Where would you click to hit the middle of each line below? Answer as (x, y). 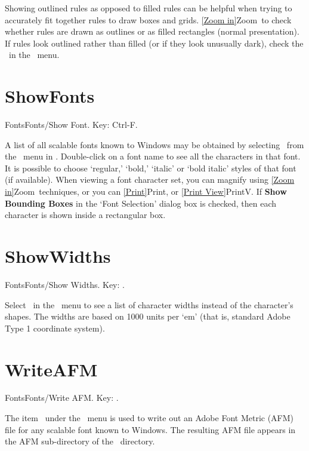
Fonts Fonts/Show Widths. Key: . (65, 284)
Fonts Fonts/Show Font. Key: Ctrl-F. (71, 125)
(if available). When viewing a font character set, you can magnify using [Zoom (150, 180)
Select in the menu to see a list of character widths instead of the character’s (149, 304)
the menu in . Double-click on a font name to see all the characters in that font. (153, 156)
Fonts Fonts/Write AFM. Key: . (62, 398)
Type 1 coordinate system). (55, 328)
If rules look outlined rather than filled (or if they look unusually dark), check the (154, 43)
